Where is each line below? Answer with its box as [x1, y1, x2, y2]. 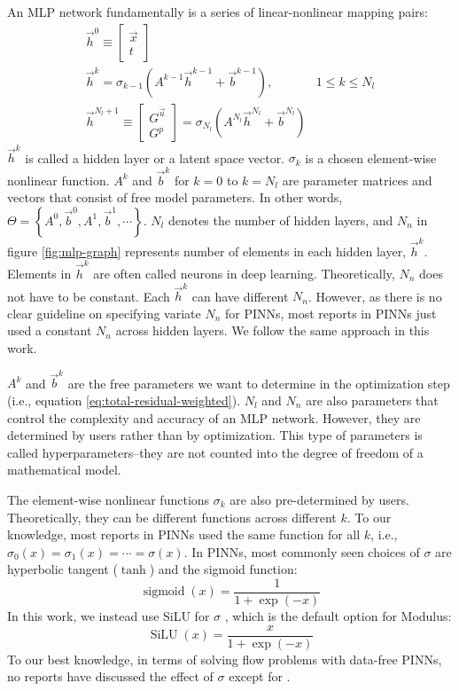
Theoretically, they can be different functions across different [7, 507, 337, 526]
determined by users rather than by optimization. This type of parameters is [7, 426, 423, 444]
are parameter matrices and [282, 170, 432, 189]
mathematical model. [7, 460, 121, 479]
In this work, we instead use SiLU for [7, 606, 210, 624]
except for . [229, 667, 291, 686]
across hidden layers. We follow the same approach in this [115, 321, 430, 340]
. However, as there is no [307, 287, 442, 305]
